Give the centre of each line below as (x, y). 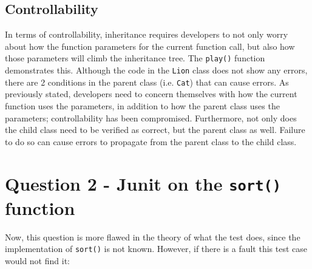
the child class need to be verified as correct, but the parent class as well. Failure (155, 130)
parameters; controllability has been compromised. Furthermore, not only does (151, 117)
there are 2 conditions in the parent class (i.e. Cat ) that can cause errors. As (147, 82)
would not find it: (37, 261)
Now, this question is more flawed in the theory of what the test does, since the (153, 237)
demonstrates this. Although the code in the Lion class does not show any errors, (156, 70)
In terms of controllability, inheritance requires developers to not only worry (147, 34)
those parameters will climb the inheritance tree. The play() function (135, 58)
